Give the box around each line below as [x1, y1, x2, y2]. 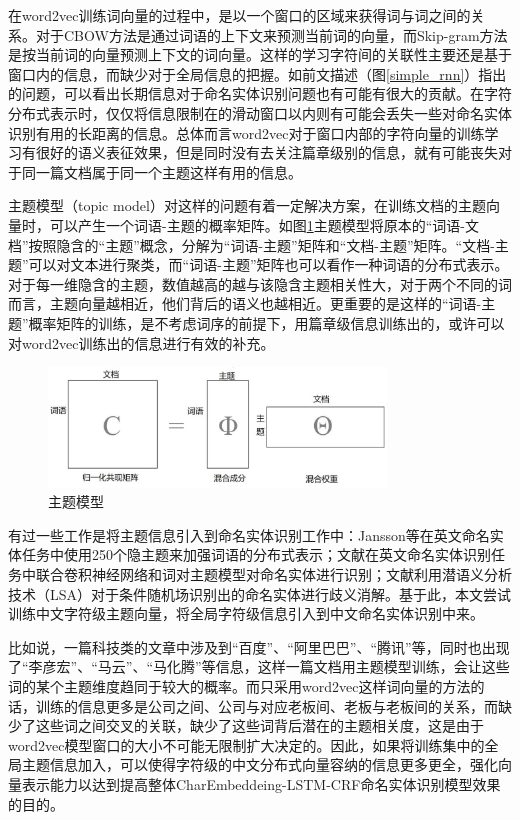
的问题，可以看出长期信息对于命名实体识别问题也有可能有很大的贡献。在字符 [8, 83, 512, 104]
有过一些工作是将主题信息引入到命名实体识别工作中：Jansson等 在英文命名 [8, 524, 490, 545]
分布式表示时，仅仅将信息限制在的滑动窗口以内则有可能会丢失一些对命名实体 [8, 102, 512, 123]
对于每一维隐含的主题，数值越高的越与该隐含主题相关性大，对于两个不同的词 [8, 273, 512, 294]
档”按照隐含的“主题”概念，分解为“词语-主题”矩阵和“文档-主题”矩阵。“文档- [8, 234, 495, 255]
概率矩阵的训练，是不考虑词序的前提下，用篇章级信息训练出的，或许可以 [28, 312, 505, 333]
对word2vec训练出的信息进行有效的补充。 [8, 332, 275, 353]
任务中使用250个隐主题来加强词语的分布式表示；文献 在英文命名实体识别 [21, 544, 491, 565]
